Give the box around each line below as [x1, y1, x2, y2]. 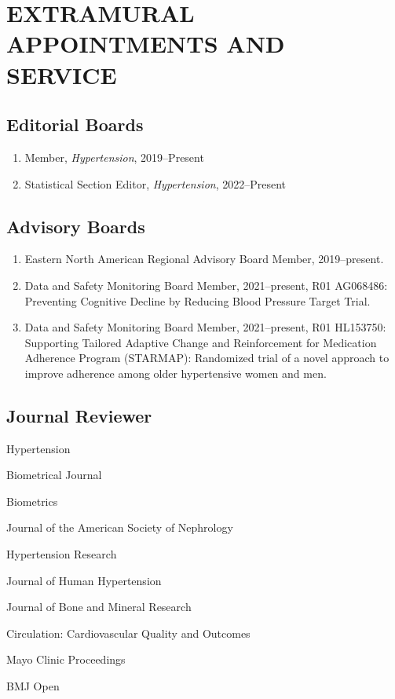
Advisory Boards [6, 214, 145, 238]
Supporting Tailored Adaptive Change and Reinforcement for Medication [24, 334, 377, 350]
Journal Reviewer [6, 403, 152, 427]
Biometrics [6, 492, 58, 509]
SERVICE [6, 58, 117, 90]
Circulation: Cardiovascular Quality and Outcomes [6, 624, 251, 641]
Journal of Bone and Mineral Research [6, 598, 192, 615]
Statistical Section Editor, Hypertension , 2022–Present [24, 175, 287, 192]
